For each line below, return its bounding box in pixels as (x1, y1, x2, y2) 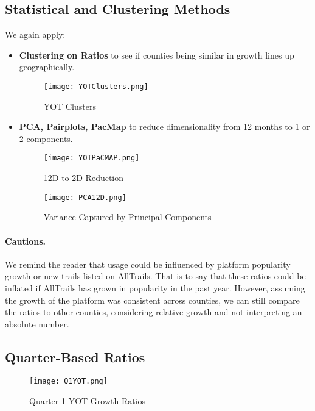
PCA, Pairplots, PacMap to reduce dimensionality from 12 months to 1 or (19, 120, 310, 133)
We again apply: (5, 28, 66, 41)
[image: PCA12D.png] (43, 193, 126, 202)
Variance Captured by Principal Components (43, 210, 212, 223)
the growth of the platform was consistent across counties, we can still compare (5, 293, 300, 306)
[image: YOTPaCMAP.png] (43, 154, 140, 163)
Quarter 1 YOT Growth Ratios (29, 395, 146, 407)
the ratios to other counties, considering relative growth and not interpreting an (5, 306, 302, 318)
